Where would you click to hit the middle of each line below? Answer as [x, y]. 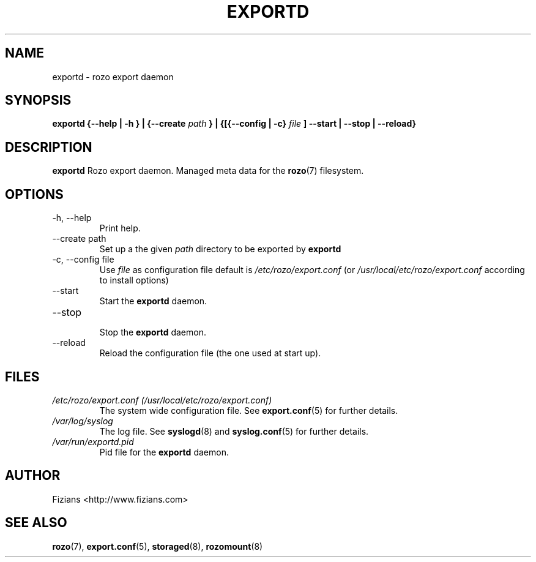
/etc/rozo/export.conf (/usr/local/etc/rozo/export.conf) [162, 400]
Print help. [120, 228]
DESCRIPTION [49, 147]
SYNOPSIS [38, 100]
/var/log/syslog [83, 421]
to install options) [134, 280]
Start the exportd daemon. [153, 301]
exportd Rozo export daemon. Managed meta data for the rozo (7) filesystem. [208, 171]
